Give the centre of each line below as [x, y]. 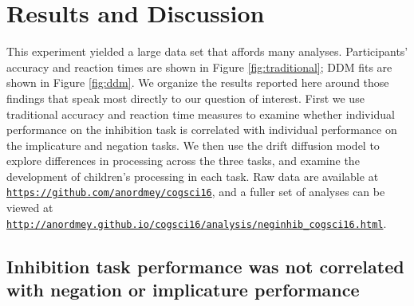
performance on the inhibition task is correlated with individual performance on [202, 129]
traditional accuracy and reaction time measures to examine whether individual [201, 114]
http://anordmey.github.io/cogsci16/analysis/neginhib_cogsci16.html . [197, 223]
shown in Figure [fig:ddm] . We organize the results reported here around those [198, 82]
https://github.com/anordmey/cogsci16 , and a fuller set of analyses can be [196, 192]
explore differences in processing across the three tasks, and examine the [183, 161]
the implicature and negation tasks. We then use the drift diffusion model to [193, 145]
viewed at [30, 208]
